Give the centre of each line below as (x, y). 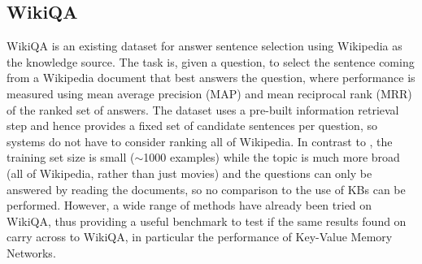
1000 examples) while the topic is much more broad (272, 157)
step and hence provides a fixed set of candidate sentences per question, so (192, 126)
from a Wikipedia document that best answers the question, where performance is (211, 78)
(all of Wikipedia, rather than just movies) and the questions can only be (189, 173)
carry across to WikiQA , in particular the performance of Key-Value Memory (200, 237)
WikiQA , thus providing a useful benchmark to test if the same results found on (207, 221)
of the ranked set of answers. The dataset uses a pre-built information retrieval (203, 109)
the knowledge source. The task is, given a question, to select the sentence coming (211, 61)
